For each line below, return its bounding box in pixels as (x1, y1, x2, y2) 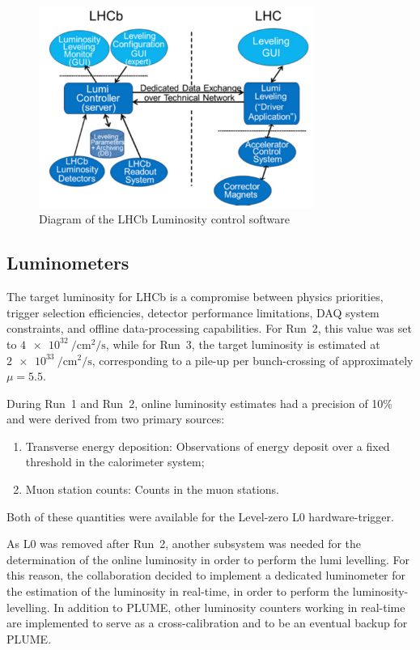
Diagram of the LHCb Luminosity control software (39, 210, 291, 227)
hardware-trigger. (308, 508, 394, 525)
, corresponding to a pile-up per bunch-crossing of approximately (91, 351, 414, 368)
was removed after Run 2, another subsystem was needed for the (40, 535, 362, 552)
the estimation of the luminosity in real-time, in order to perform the (6, 583, 350, 600)
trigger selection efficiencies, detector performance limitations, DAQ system (6, 304, 380, 321)
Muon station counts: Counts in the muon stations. (25, 481, 279, 498)
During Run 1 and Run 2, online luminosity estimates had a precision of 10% (6, 394, 392, 411)
